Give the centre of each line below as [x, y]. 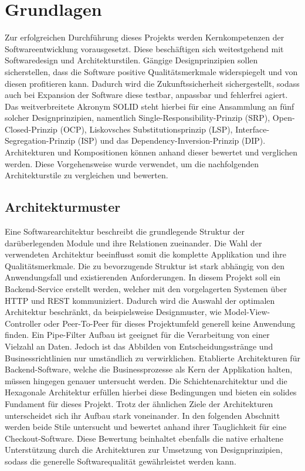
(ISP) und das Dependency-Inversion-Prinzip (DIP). [172, 140]
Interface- [253, 129]
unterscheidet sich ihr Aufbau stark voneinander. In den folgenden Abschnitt [143, 415]
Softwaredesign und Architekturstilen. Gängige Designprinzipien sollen [131, 60]
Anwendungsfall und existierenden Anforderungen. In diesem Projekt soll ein [143, 277]
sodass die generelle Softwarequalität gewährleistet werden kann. [121, 461]
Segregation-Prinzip [40, 140]
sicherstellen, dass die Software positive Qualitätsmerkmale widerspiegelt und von [151, 71]
